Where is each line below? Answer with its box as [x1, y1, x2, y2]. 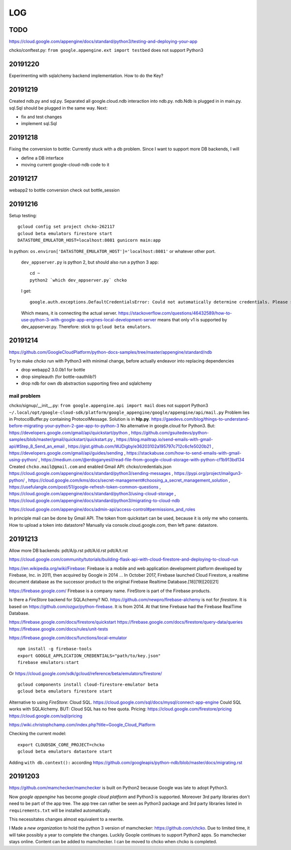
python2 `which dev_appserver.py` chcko [30, 277, 127, 283]
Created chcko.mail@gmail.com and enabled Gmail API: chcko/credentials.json [9, 463, 172, 470]
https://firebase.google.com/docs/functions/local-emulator [9, 635, 127, 641]
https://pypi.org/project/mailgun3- [174, 471, 242, 476]
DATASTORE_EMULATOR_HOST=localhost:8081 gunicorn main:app [17, 237, 161, 243]
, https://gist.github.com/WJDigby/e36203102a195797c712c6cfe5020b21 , [65, 443, 213, 449]
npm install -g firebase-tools [17, 646, 92, 652]
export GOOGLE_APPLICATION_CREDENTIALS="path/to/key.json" [17, 653, 161, 659]
